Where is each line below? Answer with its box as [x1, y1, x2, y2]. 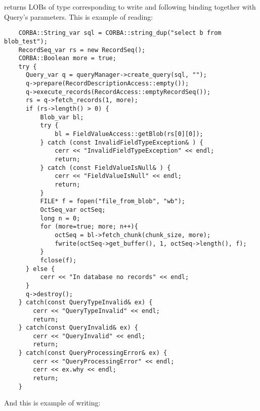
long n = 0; [40, 214, 80, 222]
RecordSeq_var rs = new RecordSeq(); [18, 46, 146, 54]
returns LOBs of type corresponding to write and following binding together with [4, 2, 256, 12]
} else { [25, 265, 55, 272]
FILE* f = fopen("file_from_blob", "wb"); [40, 198, 185, 205]
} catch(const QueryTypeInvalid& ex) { [18, 299, 153, 306]
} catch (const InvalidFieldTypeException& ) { [40, 139, 203, 146]
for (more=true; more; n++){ [40, 223, 138, 231]
